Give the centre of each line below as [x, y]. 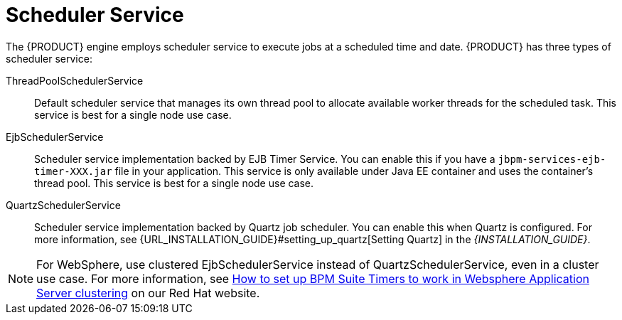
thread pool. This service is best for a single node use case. [174, 183]
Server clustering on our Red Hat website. [148, 293]
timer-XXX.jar [73, 171]
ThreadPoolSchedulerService [75, 80]
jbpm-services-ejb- [552, 159]
